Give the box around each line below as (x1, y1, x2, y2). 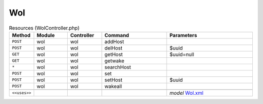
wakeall (104, 83, 122, 89)
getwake (104, 57, 124, 64)
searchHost (104, 64, 131, 70)
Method (12, 32, 31, 38)
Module (37, 32, 55, 38)
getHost (104, 51, 123, 58)
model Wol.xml (169, 89, 204, 96)
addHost (104, 38, 124, 45)
